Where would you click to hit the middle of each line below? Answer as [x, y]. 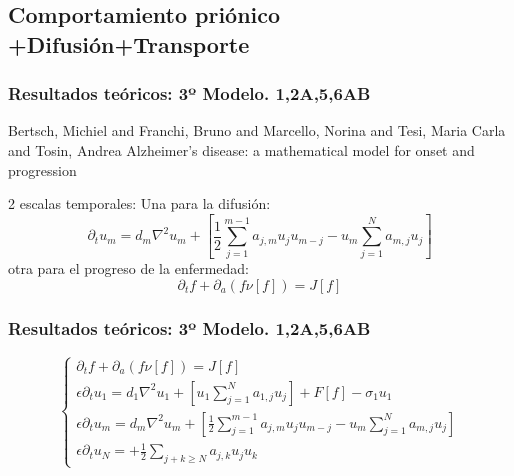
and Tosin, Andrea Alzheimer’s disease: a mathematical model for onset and [241, 149]
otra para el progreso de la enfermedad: [128, 268]
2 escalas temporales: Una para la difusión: [139, 203]
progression [42, 169]
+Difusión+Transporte [129, 43]
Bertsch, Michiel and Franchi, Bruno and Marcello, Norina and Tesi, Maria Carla [257, 130]
